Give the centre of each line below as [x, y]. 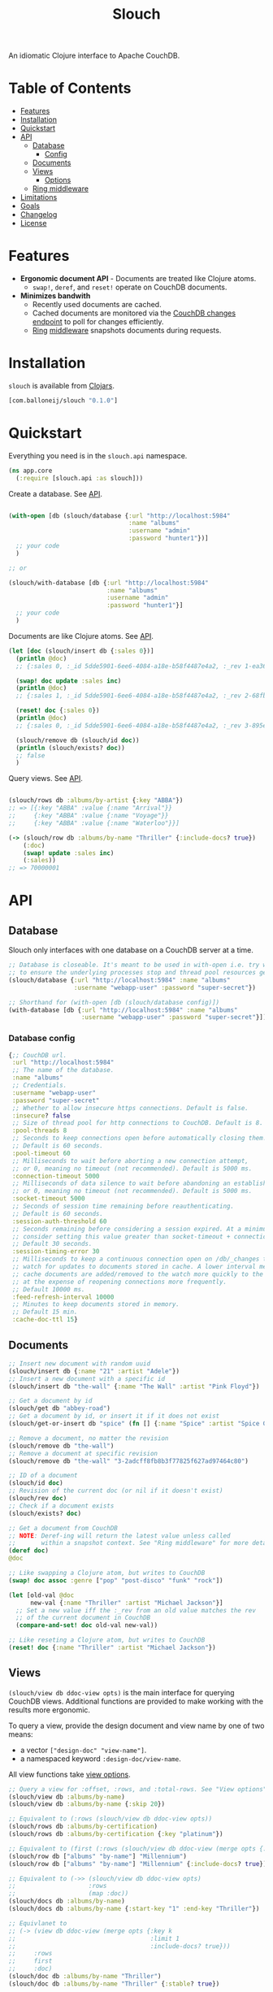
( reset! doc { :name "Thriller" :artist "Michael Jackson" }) [113, 1648]
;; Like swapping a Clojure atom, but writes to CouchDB [107, 1573]
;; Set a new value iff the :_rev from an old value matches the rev [136, 1610]
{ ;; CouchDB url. [38, 1055]
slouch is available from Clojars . [62, 386]
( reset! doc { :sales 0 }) [58, 711]
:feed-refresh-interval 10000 [63, 1297]
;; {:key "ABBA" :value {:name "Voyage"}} [89, 816]
